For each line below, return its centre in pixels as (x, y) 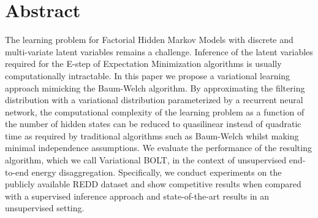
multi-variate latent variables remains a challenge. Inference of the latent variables (159, 51)
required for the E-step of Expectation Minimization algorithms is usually (143, 64)
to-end (17, 172)
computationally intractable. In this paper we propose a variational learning (148, 75)
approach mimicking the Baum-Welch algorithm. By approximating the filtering (155, 88)
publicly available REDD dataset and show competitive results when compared (153, 184)
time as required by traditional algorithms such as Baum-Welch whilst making (152, 135)
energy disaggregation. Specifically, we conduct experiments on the (157, 172)
